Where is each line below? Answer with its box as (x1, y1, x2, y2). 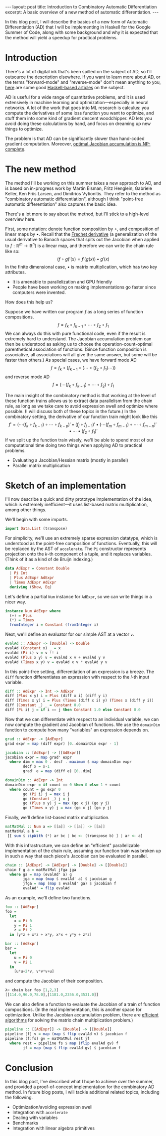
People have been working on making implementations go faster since (12, 284, 156, 290)
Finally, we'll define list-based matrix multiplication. (5, 815, 110, 821)
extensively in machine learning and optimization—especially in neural (5, 99, 149, 105)
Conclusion (5, 1062, 54, 1073)
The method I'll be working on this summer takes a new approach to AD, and (5, 180, 162, 186)
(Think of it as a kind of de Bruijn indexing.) (5, 557, 93, 563)
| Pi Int (9, 570, 28, 576)
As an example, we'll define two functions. (5, 895, 92, 901)
